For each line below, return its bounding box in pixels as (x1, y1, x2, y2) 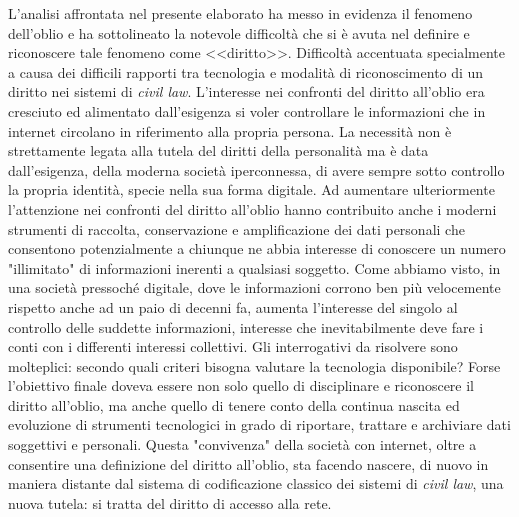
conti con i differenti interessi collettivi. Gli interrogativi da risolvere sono (8, 336, 458, 357)
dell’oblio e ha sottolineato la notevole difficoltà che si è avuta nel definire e (8, 22, 470, 43)
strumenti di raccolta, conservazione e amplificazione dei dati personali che (8, 218, 465, 239)
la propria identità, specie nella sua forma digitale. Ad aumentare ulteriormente (8, 179, 495, 200)
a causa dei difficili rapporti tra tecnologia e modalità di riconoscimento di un (8, 61, 484, 82)
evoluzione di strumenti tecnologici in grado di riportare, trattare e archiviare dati (8, 414, 511, 435)
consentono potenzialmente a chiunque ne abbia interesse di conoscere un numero (8, 238, 506, 259)
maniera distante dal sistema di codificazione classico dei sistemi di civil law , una (8, 473, 504, 494)
